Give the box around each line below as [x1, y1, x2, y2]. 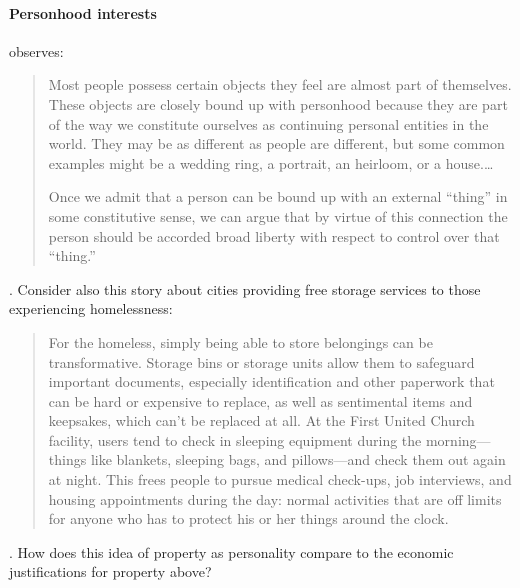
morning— [425, 429, 491, 450]
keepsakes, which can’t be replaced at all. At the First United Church [48, 410, 475, 431]
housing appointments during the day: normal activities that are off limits [48, 488, 502, 509]
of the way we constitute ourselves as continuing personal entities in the [48, 113, 489, 134]
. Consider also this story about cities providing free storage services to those [9, 278, 481, 299]
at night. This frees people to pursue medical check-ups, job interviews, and [48, 469, 512, 490]
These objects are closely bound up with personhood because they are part [48, 93, 508, 114]
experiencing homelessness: [9, 298, 173, 319]
